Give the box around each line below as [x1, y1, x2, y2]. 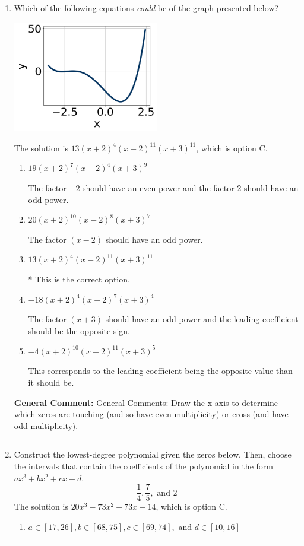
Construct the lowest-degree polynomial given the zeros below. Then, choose [14, 448, 292, 461]
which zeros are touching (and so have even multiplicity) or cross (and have [14, 408, 289, 420]
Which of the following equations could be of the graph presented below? [14, 2, 278, 14]
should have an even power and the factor [83, 182, 235, 194]
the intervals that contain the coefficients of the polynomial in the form [14, 460, 273, 472]
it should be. [28, 376, 74, 389]
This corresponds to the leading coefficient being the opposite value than [28, 364, 293, 377]
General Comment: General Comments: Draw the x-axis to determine [14, 396, 278, 408]
